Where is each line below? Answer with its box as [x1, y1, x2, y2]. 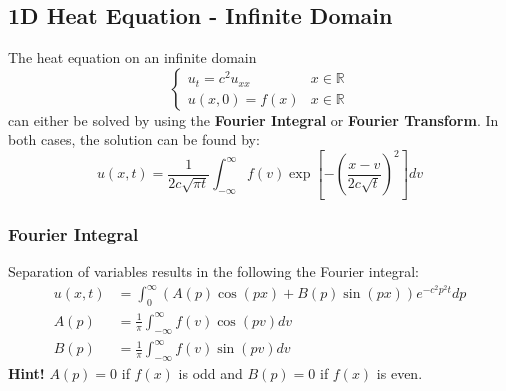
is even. [376, 362, 423, 383]
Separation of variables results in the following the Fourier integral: [8, 261, 419, 282]
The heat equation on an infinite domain [8, 47, 257, 68]
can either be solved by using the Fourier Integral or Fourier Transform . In [8, 109, 499, 130]
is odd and [178, 362, 243, 383]
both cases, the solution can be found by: [8, 129, 260, 150]
